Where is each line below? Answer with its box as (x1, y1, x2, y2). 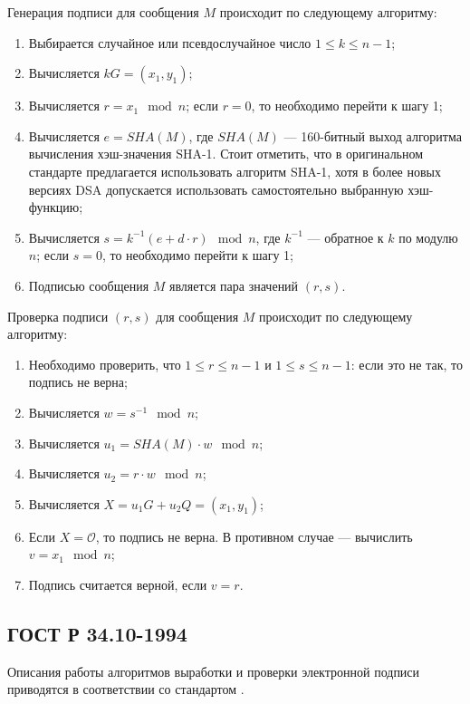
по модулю (398, 227, 458, 246)
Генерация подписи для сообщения (7, 3, 199, 21)
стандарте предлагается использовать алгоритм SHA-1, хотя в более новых (28, 161, 442, 180)
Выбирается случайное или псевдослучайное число (28, 33, 312, 52)
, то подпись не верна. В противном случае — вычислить (95, 526, 413, 545)
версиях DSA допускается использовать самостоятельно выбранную (28, 179, 404, 198)
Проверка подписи (7, 306, 109, 325)
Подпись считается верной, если (28, 574, 207, 593)
